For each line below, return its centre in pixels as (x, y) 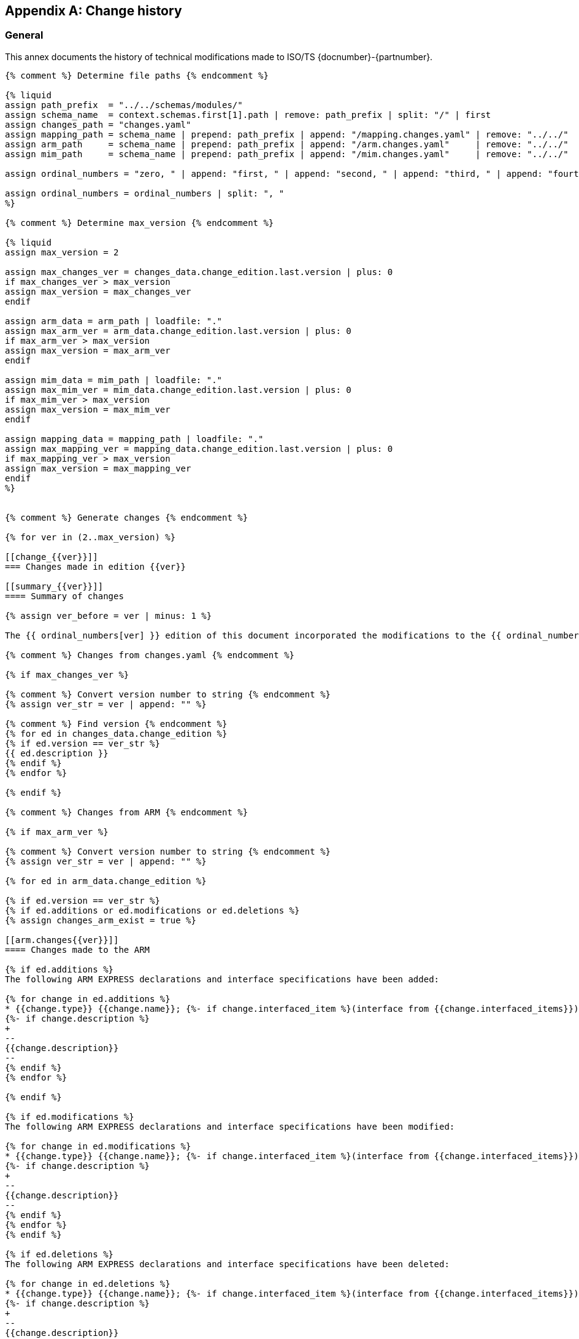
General (24, 35)
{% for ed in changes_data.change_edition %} (116, 733)
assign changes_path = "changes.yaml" (98, 124)
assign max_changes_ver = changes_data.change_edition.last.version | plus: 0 (199, 272)
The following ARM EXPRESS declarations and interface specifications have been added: (222, 979)
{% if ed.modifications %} (70, 1116)
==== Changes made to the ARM (78, 949)
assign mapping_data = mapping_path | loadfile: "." (134, 439)
